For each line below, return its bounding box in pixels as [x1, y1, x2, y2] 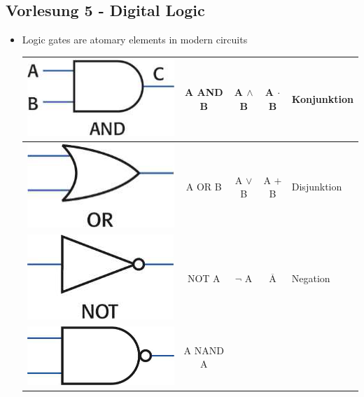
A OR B [185, 179, 222, 194]
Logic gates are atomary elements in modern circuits [22, 32, 248, 47]
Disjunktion [291, 179, 342, 194]
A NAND [183, 342, 224, 357]
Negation [291, 271, 330, 286]
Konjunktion [291, 92, 353, 106]
